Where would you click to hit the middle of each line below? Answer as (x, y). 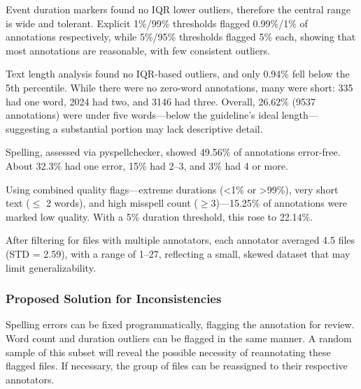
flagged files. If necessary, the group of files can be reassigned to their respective (177, 366)
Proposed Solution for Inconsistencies (114, 299)
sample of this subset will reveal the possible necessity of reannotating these (168, 352)
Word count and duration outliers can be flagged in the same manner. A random (179, 338)
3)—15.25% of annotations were (279, 203)
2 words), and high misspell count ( (122, 203)
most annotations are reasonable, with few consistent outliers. (138, 50)
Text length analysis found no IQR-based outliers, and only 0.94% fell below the (178, 74)
